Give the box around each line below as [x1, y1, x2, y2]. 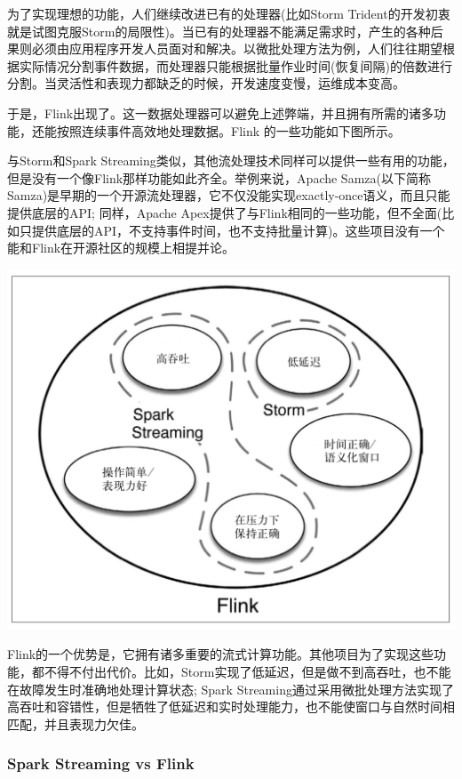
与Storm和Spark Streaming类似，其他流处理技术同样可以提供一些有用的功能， [7, 151, 455, 170]
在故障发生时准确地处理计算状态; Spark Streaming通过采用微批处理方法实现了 [7, 679, 454, 698]
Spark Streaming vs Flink [7, 752, 195, 775]
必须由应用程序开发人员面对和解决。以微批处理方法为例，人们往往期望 [31, 39, 442, 58]
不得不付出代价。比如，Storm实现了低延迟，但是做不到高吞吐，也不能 [44, 662, 451, 680]
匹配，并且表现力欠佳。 [7, 714, 144, 733]
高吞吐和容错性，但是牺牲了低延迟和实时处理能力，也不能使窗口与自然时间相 [7, 697, 455, 716]
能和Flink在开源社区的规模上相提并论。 [7, 238, 235, 257]
